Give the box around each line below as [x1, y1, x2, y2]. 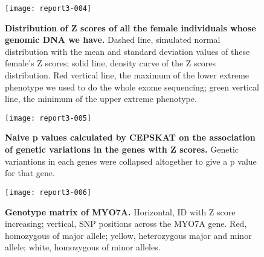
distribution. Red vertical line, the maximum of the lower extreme [5, 69, 250, 81]
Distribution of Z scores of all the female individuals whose [5, 21, 256, 34]
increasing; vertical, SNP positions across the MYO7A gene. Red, [5, 217, 247, 230]
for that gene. [5, 167, 55, 179]
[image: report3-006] [5, 188, 92, 197]
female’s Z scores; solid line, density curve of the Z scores [5, 57, 216, 69]
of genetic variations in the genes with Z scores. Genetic [5, 143, 239, 156]
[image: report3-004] [5, 4, 92, 13]
